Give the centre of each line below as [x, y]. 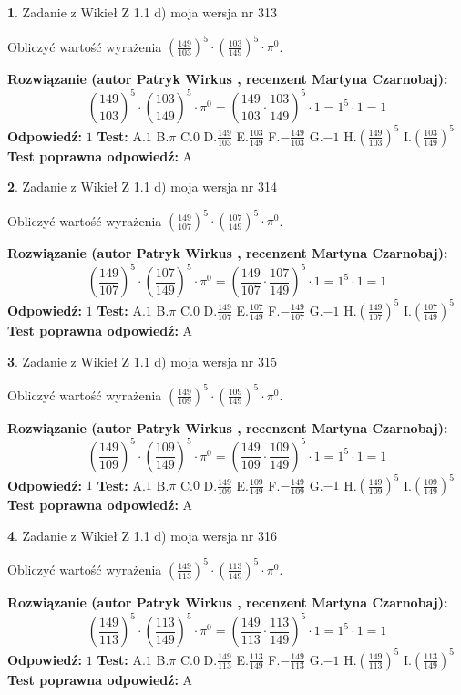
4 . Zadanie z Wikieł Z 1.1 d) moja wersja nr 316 [143, 535]
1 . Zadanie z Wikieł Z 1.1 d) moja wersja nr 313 [143, 12]
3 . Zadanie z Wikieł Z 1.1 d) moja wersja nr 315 [143, 361]
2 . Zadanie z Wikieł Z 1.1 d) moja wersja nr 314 [143, 187]
